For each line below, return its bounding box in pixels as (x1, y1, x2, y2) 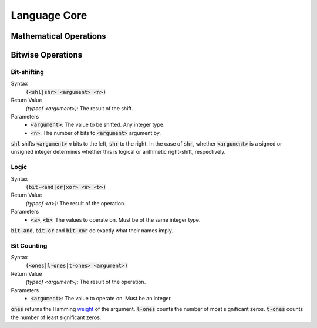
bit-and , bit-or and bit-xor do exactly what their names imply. (11, 226, 173, 234)
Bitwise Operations (11, 50, 82, 60)
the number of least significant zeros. (11, 314, 102, 321)
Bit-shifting (11, 67, 44, 76)
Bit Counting (11, 241, 48, 249)
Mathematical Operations (11, 31, 106, 41)
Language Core (11, 9, 87, 22)
